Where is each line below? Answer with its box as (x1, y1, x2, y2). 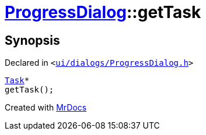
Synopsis (5, 33, 60, 48)
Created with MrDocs (5, 102, 87, 113)
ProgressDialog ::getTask (5, 2, 201, 22)
